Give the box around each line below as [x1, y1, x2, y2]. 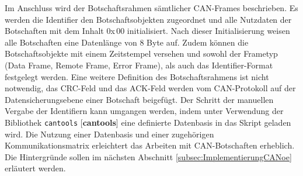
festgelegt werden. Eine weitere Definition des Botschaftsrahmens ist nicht [5, 70, 269, 82]
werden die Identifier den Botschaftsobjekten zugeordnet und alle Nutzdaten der [5, 13, 292, 25]
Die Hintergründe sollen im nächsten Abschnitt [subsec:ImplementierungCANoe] [5, 150, 292, 163]
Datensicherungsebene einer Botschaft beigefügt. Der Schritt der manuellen [5, 93, 274, 105]
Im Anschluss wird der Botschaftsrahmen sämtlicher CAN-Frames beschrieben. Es [5, 2, 298, 13]
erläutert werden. [5, 162, 66, 174]
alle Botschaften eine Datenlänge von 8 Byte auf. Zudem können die [5, 36, 249, 48]
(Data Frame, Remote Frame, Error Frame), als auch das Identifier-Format [5, 58, 273, 71]
